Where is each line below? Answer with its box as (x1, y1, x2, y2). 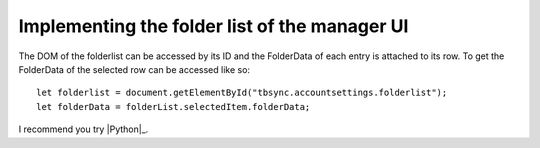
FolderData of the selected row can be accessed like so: (18, 63, 250, 75)
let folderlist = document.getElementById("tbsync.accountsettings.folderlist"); (36, 87, 448, 99)
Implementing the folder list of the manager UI (18, 15, 409, 37)
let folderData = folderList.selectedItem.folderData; (36, 101, 311, 112)
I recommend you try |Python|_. (18, 123, 149, 135)
